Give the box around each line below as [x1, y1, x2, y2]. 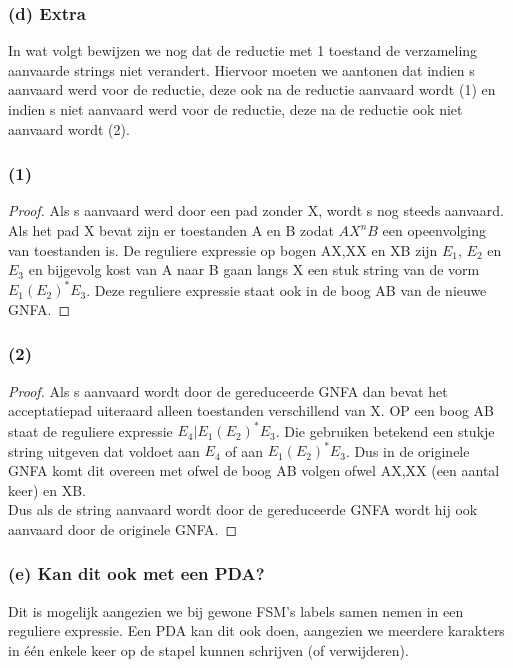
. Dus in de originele [345, 440, 470, 461]
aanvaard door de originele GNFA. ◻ [8, 518, 238, 539]
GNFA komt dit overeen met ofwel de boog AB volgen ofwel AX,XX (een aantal [8, 460, 500, 481]
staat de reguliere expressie [8, 420, 173, 441]
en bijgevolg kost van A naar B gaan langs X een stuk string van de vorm [28, 259, 480, 280]
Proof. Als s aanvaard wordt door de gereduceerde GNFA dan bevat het [8, 380, 448, 401]
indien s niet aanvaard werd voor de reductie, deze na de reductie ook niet [8, 99, 463, 119]
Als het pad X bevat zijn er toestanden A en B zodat [8, 220, 334, 240]
